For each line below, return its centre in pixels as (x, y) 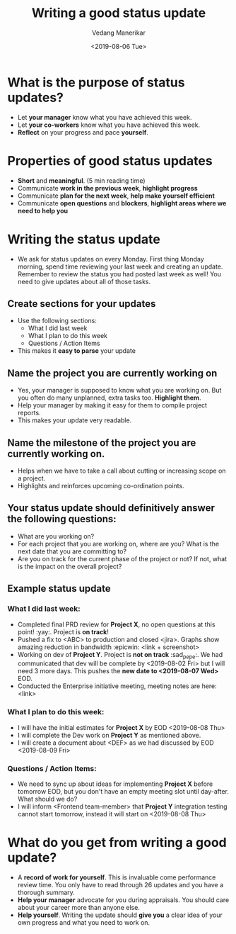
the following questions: (62, 519)
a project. (31, 478)
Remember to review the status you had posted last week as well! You (119, 274)
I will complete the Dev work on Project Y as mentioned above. (109, 735)
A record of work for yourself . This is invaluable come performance (117, 877)
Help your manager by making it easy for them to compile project (112, 405)
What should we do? (47, 799)
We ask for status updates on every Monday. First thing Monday (111, 259)
